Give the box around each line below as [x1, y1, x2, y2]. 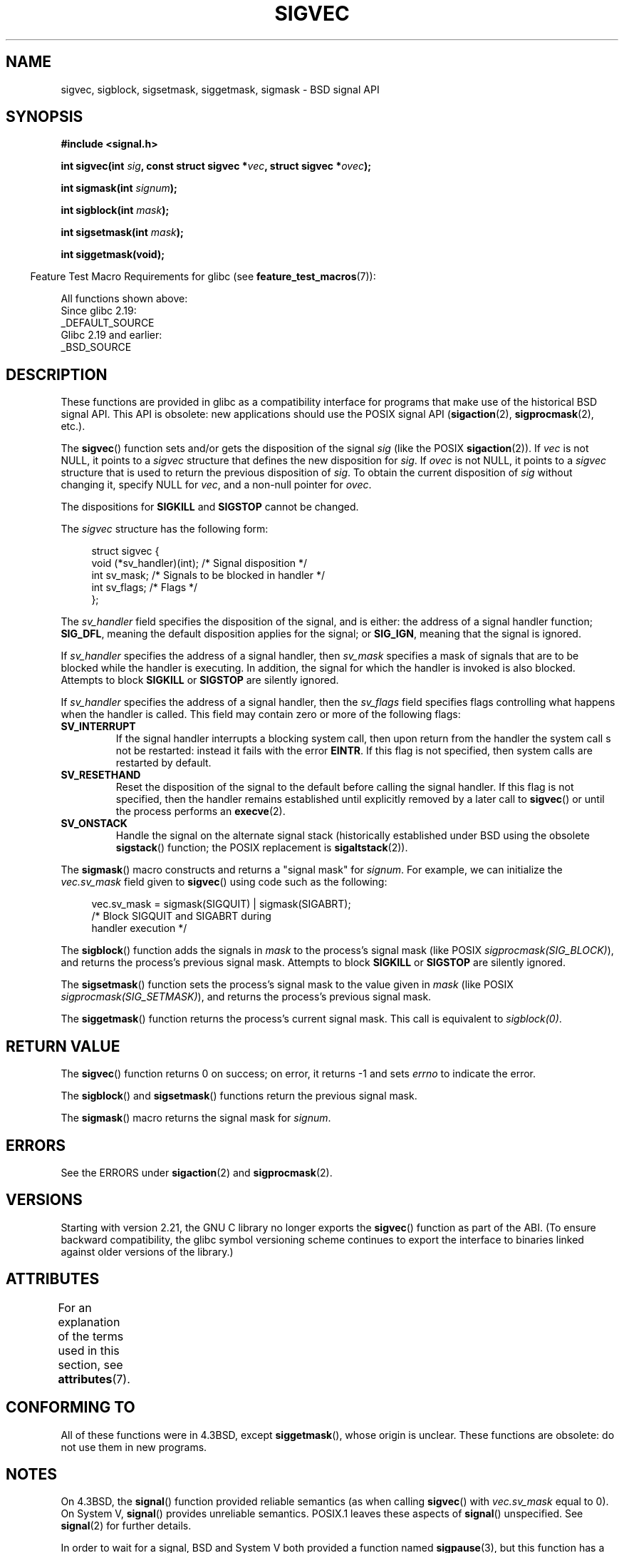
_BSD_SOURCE [61, 341, 132, 354]
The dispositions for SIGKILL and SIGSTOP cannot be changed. [61, 501, 359, 513]
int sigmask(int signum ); [61, 182, 177, 195]
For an [58, 1300, 92, 1315]
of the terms [58, 1328, 124, 1343]
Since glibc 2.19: [61, 304, 137, 317]
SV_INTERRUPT [61, 720, 136, 733]
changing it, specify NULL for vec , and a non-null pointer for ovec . [61, 478, 372, 491]
